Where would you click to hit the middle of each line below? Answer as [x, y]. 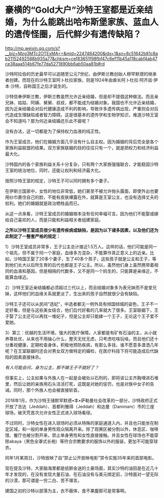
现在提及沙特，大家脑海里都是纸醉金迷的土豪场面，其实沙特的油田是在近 [77, 468]
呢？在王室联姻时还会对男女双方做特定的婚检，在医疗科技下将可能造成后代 [80, 351]
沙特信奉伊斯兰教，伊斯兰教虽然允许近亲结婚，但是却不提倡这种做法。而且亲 [82, 96]
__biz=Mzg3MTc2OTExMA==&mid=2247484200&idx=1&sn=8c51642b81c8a [82, 53]
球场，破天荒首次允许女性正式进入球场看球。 [50, 413]
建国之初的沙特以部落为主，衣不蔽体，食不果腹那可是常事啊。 [67, 491]
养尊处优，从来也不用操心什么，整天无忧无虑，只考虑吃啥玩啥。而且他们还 [80, 339]
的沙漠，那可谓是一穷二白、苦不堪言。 [43, 480]
